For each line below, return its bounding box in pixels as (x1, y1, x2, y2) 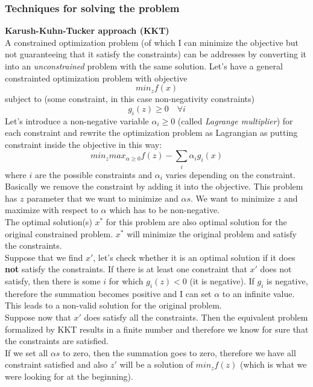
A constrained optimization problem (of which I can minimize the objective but (5, 36, 299, 48)
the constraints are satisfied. (5, 334, 109, 347)
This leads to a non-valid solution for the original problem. (5, 299, 222, 312)
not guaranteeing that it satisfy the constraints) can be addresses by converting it (5, 48, 307, 60)
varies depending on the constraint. (165, 168, 296, 181)
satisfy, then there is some (5, 275, 101, 287)
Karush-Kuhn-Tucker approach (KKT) (5, 24, 169, 37)
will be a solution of (119, 358, 193, 371)
